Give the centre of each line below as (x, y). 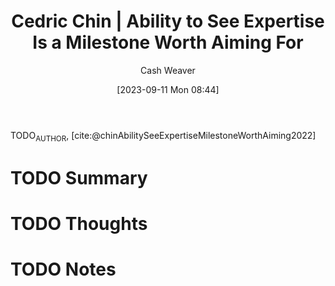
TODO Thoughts (79, 224)
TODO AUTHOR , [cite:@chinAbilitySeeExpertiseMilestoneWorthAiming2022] (163, 136)
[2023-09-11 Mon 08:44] (168, 89)
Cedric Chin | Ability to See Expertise (168, 21)
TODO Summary (79, 177)
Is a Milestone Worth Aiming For (168, 42)
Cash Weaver (168, 70)
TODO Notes (63, 269)
